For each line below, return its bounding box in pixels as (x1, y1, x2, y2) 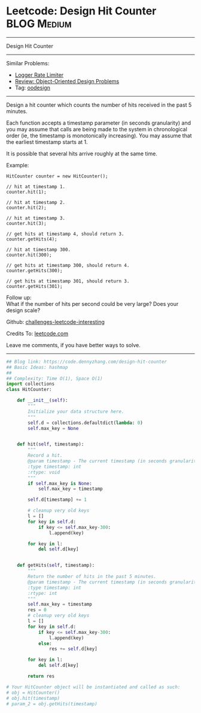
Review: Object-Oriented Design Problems (14, 77, 120, 85)
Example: (6, 161, 29, 169)
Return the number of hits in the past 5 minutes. (28, 574, 157, 580)
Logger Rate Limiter (14, 71, 64, 79)
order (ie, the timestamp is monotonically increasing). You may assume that (6, 132, 193, 139)
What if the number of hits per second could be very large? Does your (6, 300, 179, 307)
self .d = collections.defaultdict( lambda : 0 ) (28, 420, 144, 426)
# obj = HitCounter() (6, 690, 60, 696)
